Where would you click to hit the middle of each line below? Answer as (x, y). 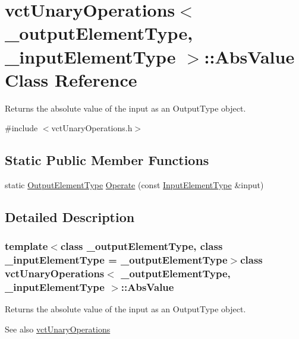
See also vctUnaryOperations (58, 329)
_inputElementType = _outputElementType (116, 260)
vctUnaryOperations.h (92, 128)
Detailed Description (70, 217)
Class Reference (71, 79)
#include (21, 128)
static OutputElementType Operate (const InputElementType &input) (134, 185)
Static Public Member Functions (107, 160)
